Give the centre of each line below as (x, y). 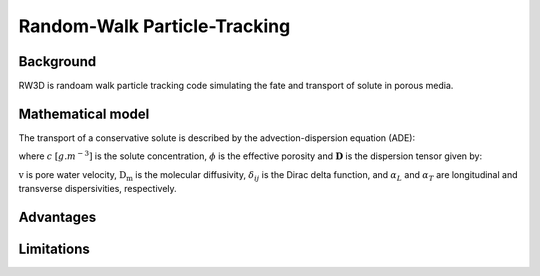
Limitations (54, 248)
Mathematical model (84, 113)
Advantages (57, 216)
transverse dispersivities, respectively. (97, 189)
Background (57, 61)
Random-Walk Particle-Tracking (154, 26)
